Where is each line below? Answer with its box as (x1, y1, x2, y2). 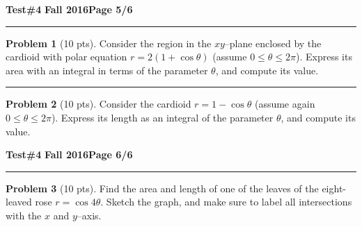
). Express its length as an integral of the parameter (51, 110, 274, 124)
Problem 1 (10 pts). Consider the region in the (6, 35, 212, 50)
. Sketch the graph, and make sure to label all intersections (100, 194, 352, 209)
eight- (322, 180, 347, 195)
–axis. (77, 208, 102, 222)
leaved (6, 194, 32, 209)
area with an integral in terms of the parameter (6, 62, 208, 77)
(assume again (254, 96, 315, 111)
